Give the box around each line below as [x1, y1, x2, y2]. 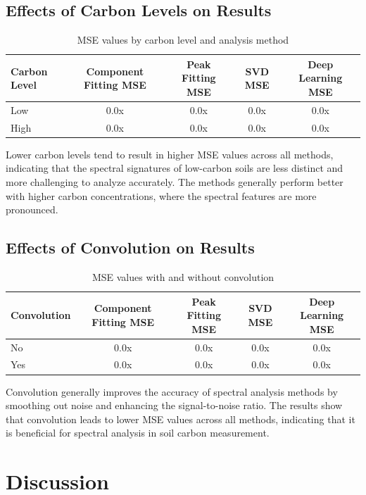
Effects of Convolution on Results [6, 237, 255, 258]
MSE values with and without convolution [91, 269, 274, 284]
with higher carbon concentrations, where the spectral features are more [6, 188, 317, 203]
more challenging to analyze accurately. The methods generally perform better [6, 174, 343, 189]
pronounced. [6, 202, 58, 217]
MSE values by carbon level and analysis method [77, 32, 289, 47]
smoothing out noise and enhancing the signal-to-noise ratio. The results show [6, 398, 343, 413]
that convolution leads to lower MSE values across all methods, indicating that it [6, 411, 355, 426]
